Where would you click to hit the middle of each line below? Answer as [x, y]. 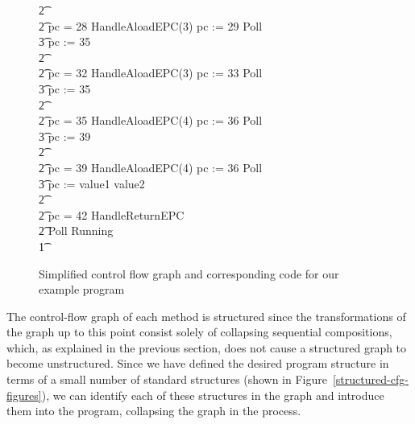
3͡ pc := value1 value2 [92, 183]
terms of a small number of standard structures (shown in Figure [167, 379]
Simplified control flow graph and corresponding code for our [189, 273]
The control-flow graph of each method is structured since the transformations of [206, 316]
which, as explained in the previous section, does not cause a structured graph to [207, 347]
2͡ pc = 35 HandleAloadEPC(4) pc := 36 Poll [151, 120]
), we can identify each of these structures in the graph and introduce [213, 395]
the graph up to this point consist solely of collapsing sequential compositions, [199, 332]
